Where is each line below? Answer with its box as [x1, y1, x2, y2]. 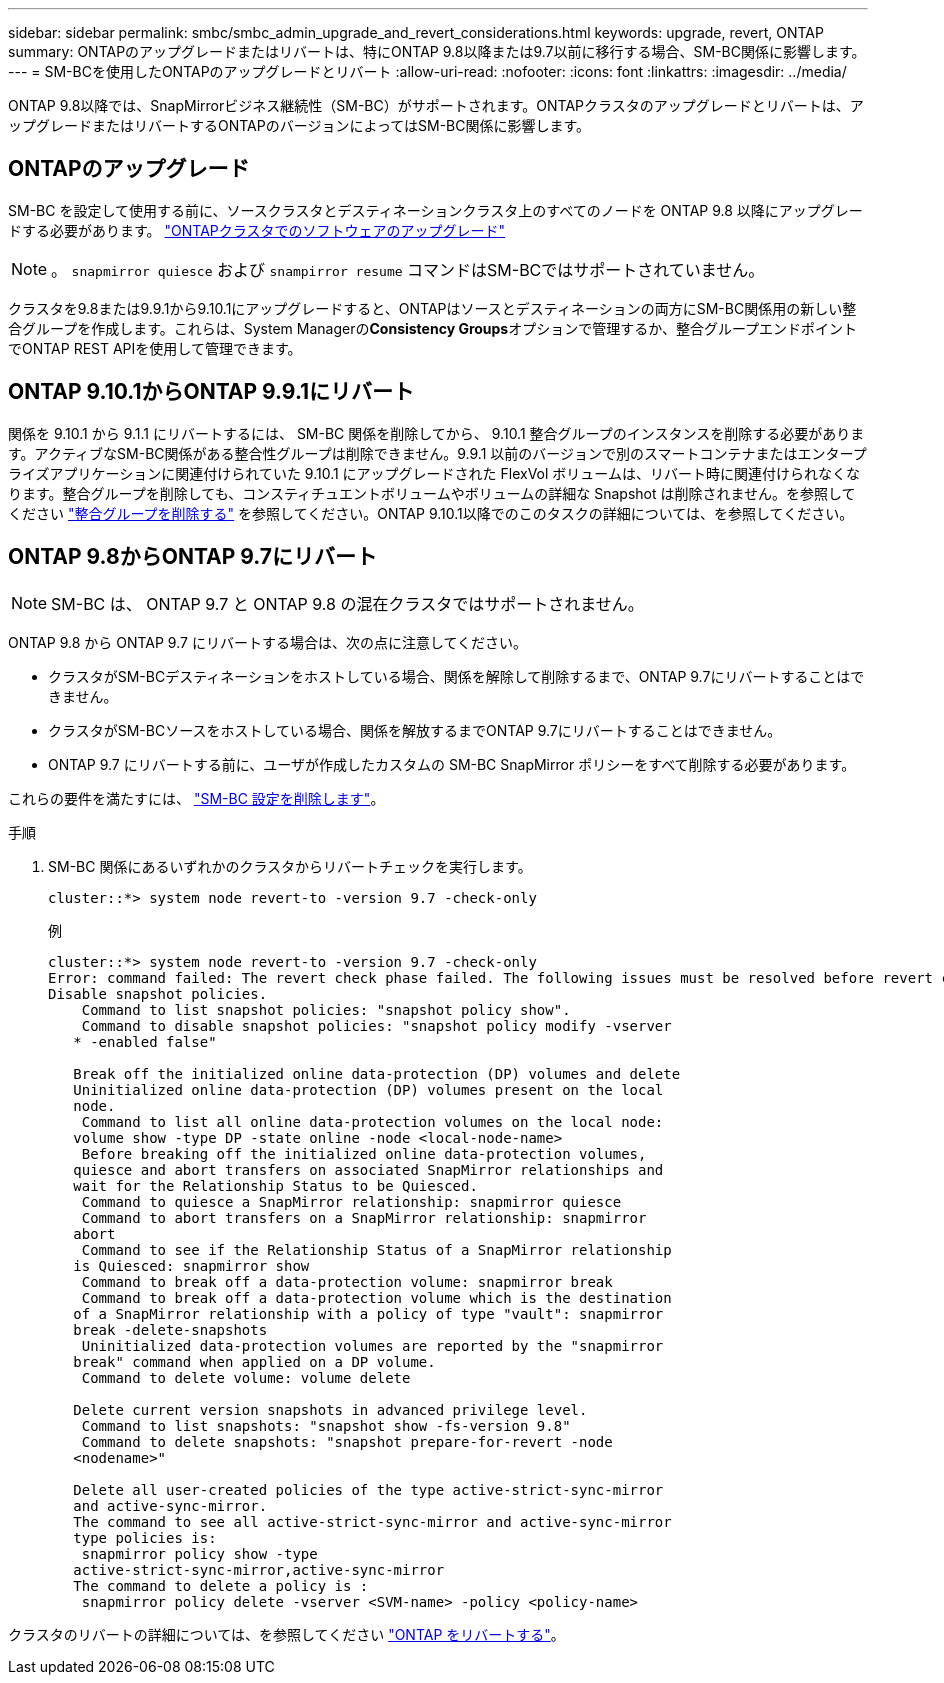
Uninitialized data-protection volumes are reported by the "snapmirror [81, 1337, 664, 1354]
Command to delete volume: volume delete [81, 1369, 411, 1386]
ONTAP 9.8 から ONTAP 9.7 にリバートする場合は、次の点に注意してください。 [8, 633, 528, 651]
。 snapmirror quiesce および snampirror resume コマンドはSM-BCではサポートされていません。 [51, 259, 765, 280]
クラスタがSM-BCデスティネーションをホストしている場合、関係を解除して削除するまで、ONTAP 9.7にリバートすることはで [48, 667, 865, 685]
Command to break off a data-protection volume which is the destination [81, 1289, 672, 1306]
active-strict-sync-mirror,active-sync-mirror [73, 1561, 445, 1578]
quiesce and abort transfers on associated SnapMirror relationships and [73, 1161, 664, 1178]
